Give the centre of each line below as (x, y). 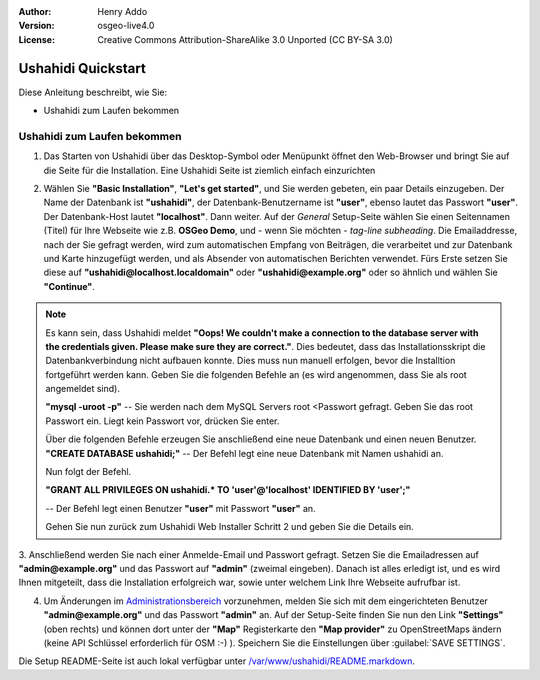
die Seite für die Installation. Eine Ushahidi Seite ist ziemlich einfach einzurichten (209, 170)
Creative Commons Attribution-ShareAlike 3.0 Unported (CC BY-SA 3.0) (245, 39)
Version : (36, 26)
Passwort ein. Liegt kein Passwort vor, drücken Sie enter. (162, 421)
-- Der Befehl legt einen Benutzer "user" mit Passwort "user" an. (180, 508)
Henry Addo (122, 11)
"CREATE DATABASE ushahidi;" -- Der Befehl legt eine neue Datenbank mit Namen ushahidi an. (244, 453)
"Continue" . (69, 286)
